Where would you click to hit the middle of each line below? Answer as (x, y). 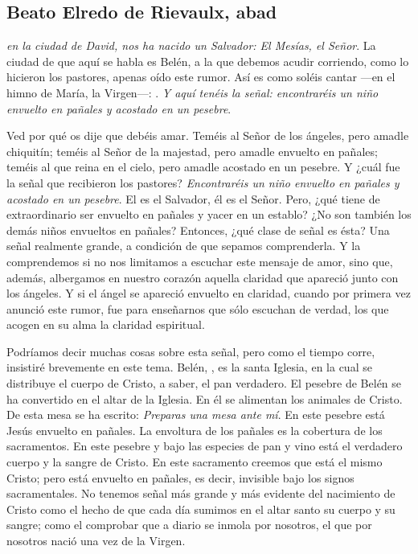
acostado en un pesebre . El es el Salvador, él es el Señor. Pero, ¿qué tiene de (193, 198)
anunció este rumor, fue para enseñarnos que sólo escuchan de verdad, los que (198, 308)
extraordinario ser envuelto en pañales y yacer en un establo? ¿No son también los (209, 214)
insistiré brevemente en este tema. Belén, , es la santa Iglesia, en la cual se (189, 367)
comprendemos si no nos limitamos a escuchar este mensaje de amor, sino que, (200, 261)
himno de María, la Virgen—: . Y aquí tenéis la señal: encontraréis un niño (193, 92)
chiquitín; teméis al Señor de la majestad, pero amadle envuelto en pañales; (192, 151)
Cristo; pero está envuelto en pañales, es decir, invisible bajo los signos (180, 477)
